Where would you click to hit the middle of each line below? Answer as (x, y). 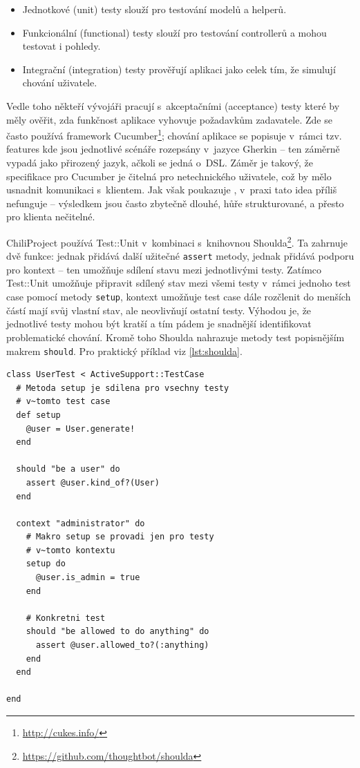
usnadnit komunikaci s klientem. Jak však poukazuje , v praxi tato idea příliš (172, 190)
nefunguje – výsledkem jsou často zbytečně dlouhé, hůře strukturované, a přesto (175, 203)
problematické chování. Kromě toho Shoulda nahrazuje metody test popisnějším (176, 337)
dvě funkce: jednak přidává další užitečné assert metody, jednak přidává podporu (180, 256)
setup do (46, 564)
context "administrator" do (80, 523)
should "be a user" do (68, 469)
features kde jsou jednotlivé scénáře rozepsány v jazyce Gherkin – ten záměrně (173, 149)
